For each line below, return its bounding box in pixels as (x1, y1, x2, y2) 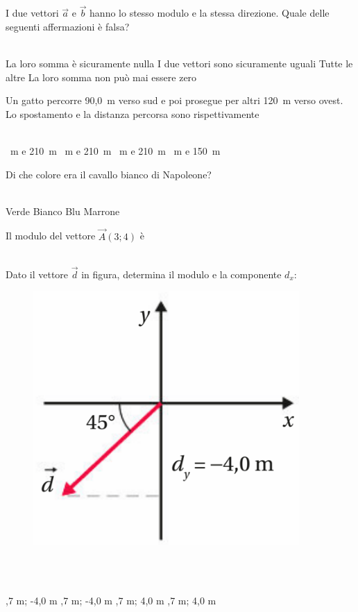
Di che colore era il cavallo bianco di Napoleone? (6, 167, 212, 181)
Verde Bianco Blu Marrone (6, 203, 120, 218)
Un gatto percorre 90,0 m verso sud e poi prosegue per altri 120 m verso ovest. (6, 93, 343, 108)
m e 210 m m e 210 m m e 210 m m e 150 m (10, 143, 221, 158)
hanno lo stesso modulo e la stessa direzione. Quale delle (89, 6, 330, 20)
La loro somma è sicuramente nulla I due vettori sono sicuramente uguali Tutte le (6, 56, 353, 70)
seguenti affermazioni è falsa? (6, 19, 130, 33)
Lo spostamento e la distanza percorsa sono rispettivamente (6, 106, 259, 121)
